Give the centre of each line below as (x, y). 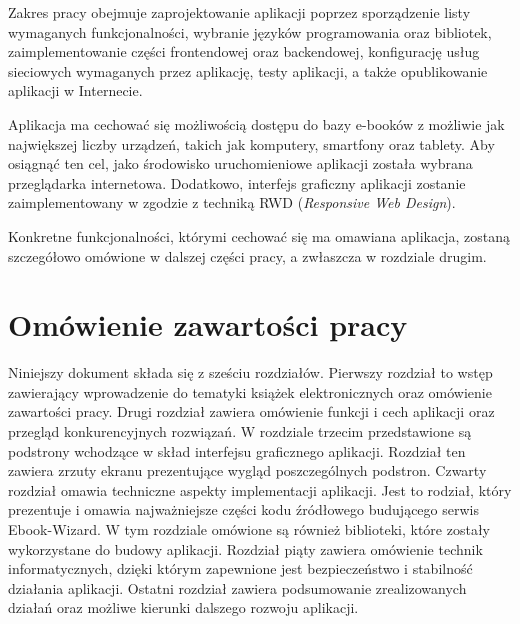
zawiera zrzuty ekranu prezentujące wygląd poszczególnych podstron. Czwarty (247, 470)
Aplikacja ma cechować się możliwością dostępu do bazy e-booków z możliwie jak (256, 123)
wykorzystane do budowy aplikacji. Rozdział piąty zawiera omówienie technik (245, 548)
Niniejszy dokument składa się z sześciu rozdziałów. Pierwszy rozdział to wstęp (250, 372)
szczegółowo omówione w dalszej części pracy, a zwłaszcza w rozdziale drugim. (247, 255)
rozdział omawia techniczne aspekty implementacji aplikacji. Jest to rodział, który (260, 489)
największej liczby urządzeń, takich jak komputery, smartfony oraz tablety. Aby (251, 143)
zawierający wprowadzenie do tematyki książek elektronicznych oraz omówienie (250, 391)
